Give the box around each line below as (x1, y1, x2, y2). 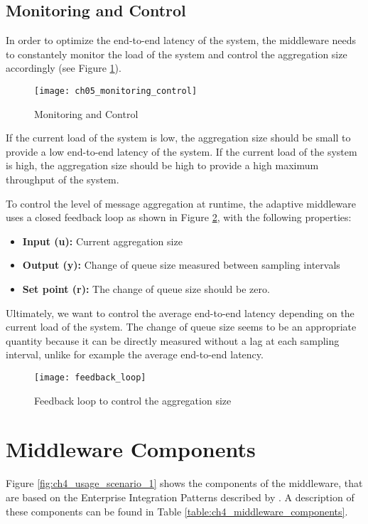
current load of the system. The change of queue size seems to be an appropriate (6, 319, 357, 334)
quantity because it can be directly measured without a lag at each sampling (6, 333, 340, 348)
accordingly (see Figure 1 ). (6, 60, 121, 75)
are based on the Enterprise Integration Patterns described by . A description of (6, 489, 355, 504)
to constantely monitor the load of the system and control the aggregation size (6, 46, 347, 61)
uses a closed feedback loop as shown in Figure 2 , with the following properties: (6, 210, 352, 225)
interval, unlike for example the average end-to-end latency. (6, 347, 264, 362)
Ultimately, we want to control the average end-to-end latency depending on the (6, 305, 355, 320)
